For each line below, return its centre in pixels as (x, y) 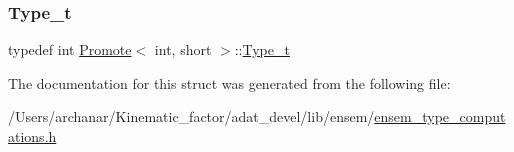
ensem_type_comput (440, 116)
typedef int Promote (70, 49)
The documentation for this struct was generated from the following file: (229, 82)
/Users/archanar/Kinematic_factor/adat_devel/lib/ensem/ (191, 116)
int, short (183, 49)
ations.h (32, 136)
